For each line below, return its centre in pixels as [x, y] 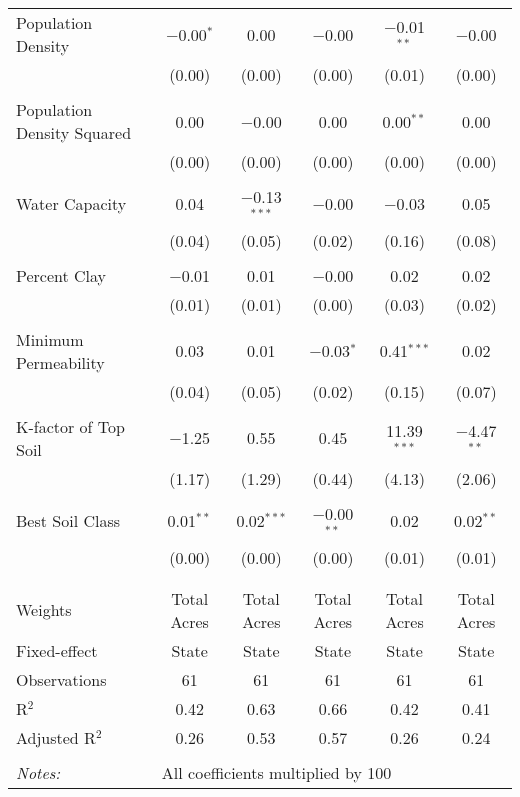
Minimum [50, 339]
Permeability [60, 362]
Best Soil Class [68, 521]
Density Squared [74, 132]
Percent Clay [61, 275]
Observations [61, 679]
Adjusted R [56, 737]
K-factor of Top [70, 426]
